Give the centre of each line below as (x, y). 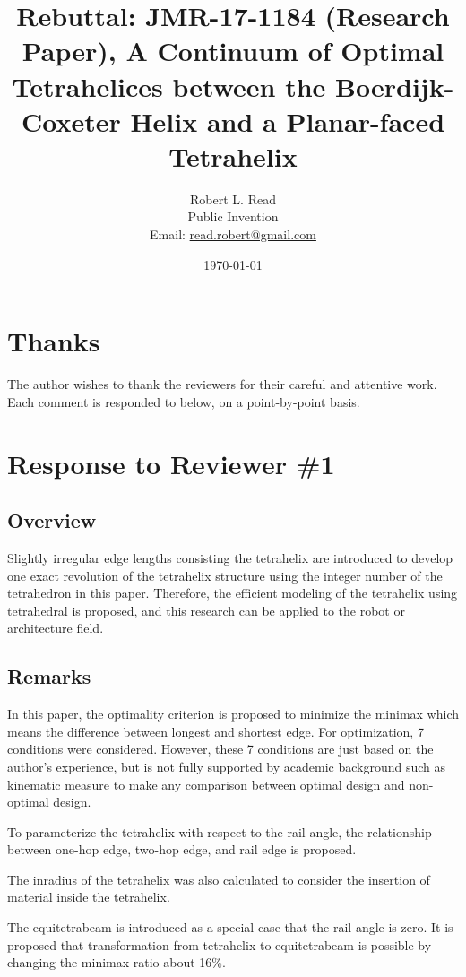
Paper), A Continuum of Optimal (233, 51)
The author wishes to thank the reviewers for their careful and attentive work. (222, 384)
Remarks (49, 676)
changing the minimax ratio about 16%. (116, 962)
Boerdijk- (395, 86)
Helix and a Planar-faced (288, 121)
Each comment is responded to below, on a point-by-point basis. (184, 401)
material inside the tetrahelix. (89, 897)
